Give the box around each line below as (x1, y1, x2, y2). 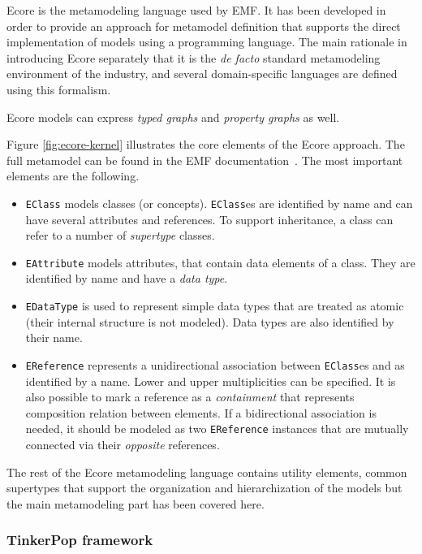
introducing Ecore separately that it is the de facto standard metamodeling (6, 49, 381, 66)
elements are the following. (6, 167, 140, 184)
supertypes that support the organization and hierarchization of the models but (6, 479, 403, 496)
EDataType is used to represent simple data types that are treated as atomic (25, 297, 404, 314)
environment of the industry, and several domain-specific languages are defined (6, 65, 398, 82)
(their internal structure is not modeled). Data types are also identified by (25, 313, 394, 330)
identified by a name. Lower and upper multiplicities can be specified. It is (25, 372, 396, 389)
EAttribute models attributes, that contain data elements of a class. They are (25, 253, 416, 271)
